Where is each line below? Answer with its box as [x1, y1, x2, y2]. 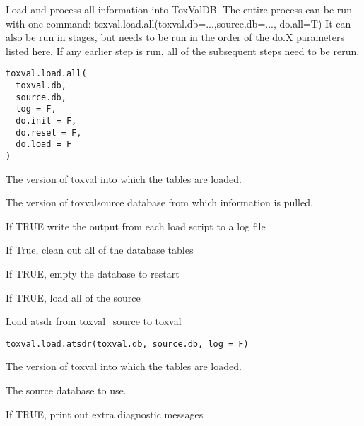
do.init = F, [16, 116, 77, 126]
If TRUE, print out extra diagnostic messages [6, 406, 204, 421]
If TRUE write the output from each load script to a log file [6, 218, 266, 233]
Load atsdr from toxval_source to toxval [6, 314, 182, 329]
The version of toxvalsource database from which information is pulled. [6, 195, 313, 210]
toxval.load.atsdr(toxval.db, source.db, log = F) [6, 338, 249, 349]
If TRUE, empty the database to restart [6, 266, 180, 280]
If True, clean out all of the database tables [6, 242, 194, 257]
